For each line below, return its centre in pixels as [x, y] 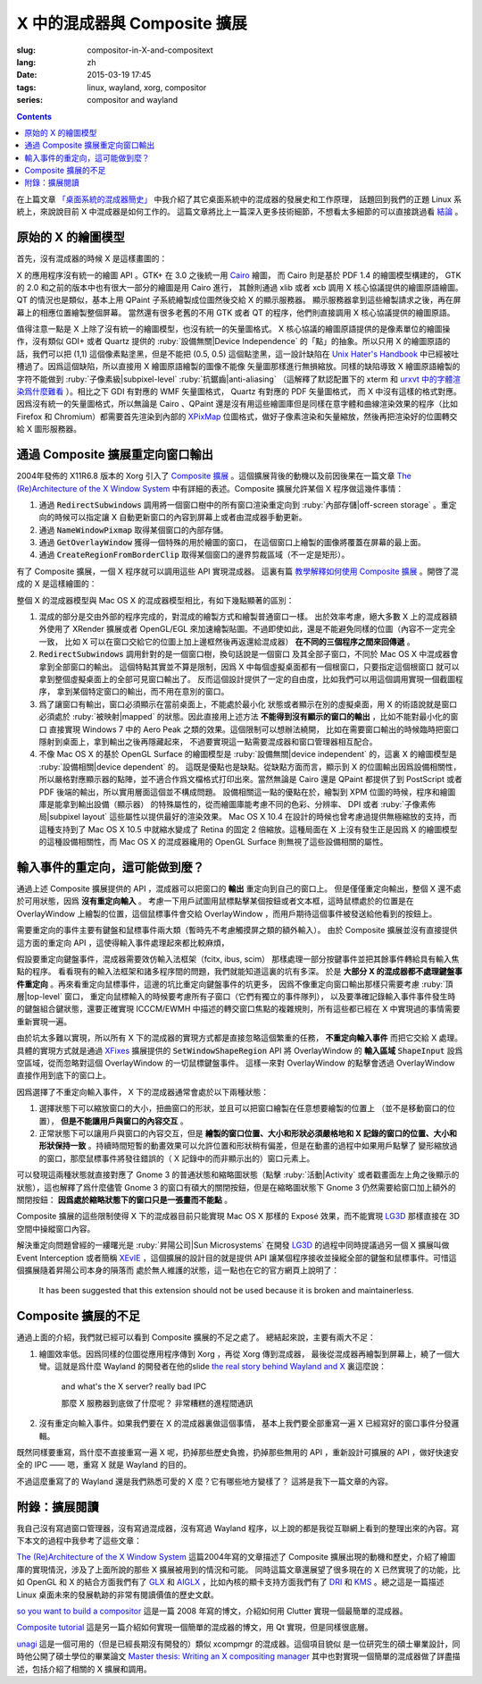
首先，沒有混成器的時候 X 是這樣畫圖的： [92, 258]
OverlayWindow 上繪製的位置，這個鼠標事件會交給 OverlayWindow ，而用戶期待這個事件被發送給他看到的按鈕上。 [227, 914]
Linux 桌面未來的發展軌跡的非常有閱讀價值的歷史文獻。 [117, 1595]
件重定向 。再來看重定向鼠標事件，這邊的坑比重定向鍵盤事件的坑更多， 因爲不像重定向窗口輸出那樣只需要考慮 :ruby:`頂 [235, 984]
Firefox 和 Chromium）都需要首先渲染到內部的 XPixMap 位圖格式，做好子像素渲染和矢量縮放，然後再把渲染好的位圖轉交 [237, 417]
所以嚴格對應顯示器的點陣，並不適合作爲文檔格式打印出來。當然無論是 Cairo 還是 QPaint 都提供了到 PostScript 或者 [251, 779]
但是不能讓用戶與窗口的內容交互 [119, 1121]
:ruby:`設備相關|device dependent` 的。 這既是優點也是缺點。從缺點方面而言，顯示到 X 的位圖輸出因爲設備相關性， [250, 766]
